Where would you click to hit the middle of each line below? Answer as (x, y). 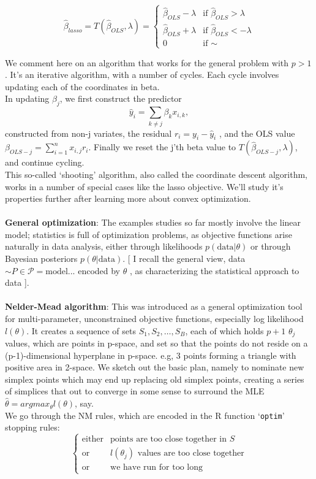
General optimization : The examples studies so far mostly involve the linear (153, 222)
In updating (27, 98)
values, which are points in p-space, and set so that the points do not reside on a (156, 343)
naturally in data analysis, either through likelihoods (104, 246)
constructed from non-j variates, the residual (88, 133)
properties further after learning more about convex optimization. (128, 198)
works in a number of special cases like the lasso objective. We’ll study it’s (144, 186)
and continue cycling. (45, 162)
